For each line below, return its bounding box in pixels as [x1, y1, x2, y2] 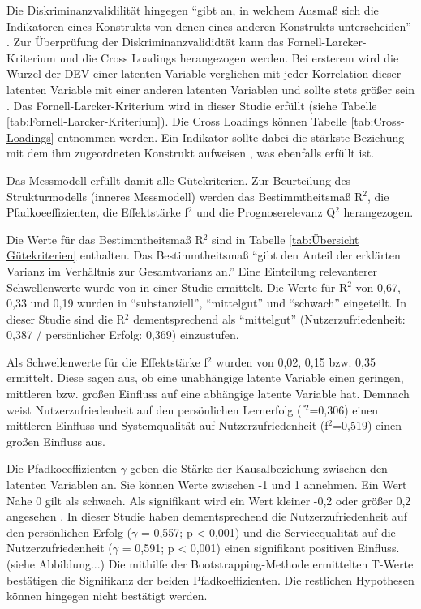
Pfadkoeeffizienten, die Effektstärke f [6, 204, 188, 221]
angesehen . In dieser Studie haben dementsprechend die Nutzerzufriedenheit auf [6, 508, 407, 525]
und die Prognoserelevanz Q [196, 204, 336, 221]
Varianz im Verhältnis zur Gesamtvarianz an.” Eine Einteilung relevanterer [6, 262, 378, 279]
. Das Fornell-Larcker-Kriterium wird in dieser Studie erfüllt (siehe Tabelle [6, 96, 377, 114]
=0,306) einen [309, 401, 379, 418]
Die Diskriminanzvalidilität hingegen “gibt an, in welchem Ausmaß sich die [6, 2, 379, 18]
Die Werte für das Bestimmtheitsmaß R [6, 230, 204, 247]
